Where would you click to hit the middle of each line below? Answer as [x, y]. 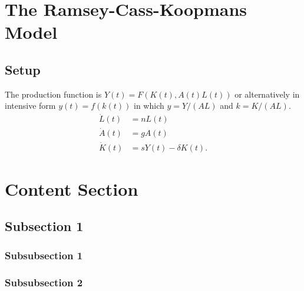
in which [149, 106]
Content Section [72, 188]
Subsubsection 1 [44, 255]
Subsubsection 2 [44, 282]
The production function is [53, 94]
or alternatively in [267, 94]
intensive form [30, 106]
